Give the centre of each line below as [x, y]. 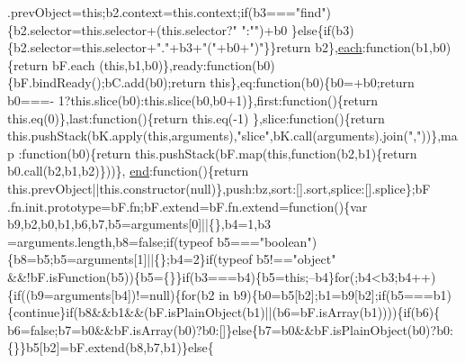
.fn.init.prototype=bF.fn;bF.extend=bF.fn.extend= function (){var [188, 206]
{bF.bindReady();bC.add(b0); [89, 82]
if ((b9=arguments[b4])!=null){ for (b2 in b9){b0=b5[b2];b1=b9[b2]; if [200, 294]
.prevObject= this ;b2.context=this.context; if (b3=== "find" [167, 12]
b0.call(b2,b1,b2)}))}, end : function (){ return [128, 171]
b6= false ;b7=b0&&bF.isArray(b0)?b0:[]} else [130, 329]
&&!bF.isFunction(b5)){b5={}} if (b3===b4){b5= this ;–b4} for [179, 276]
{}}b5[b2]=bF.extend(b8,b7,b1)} [98, 347]
